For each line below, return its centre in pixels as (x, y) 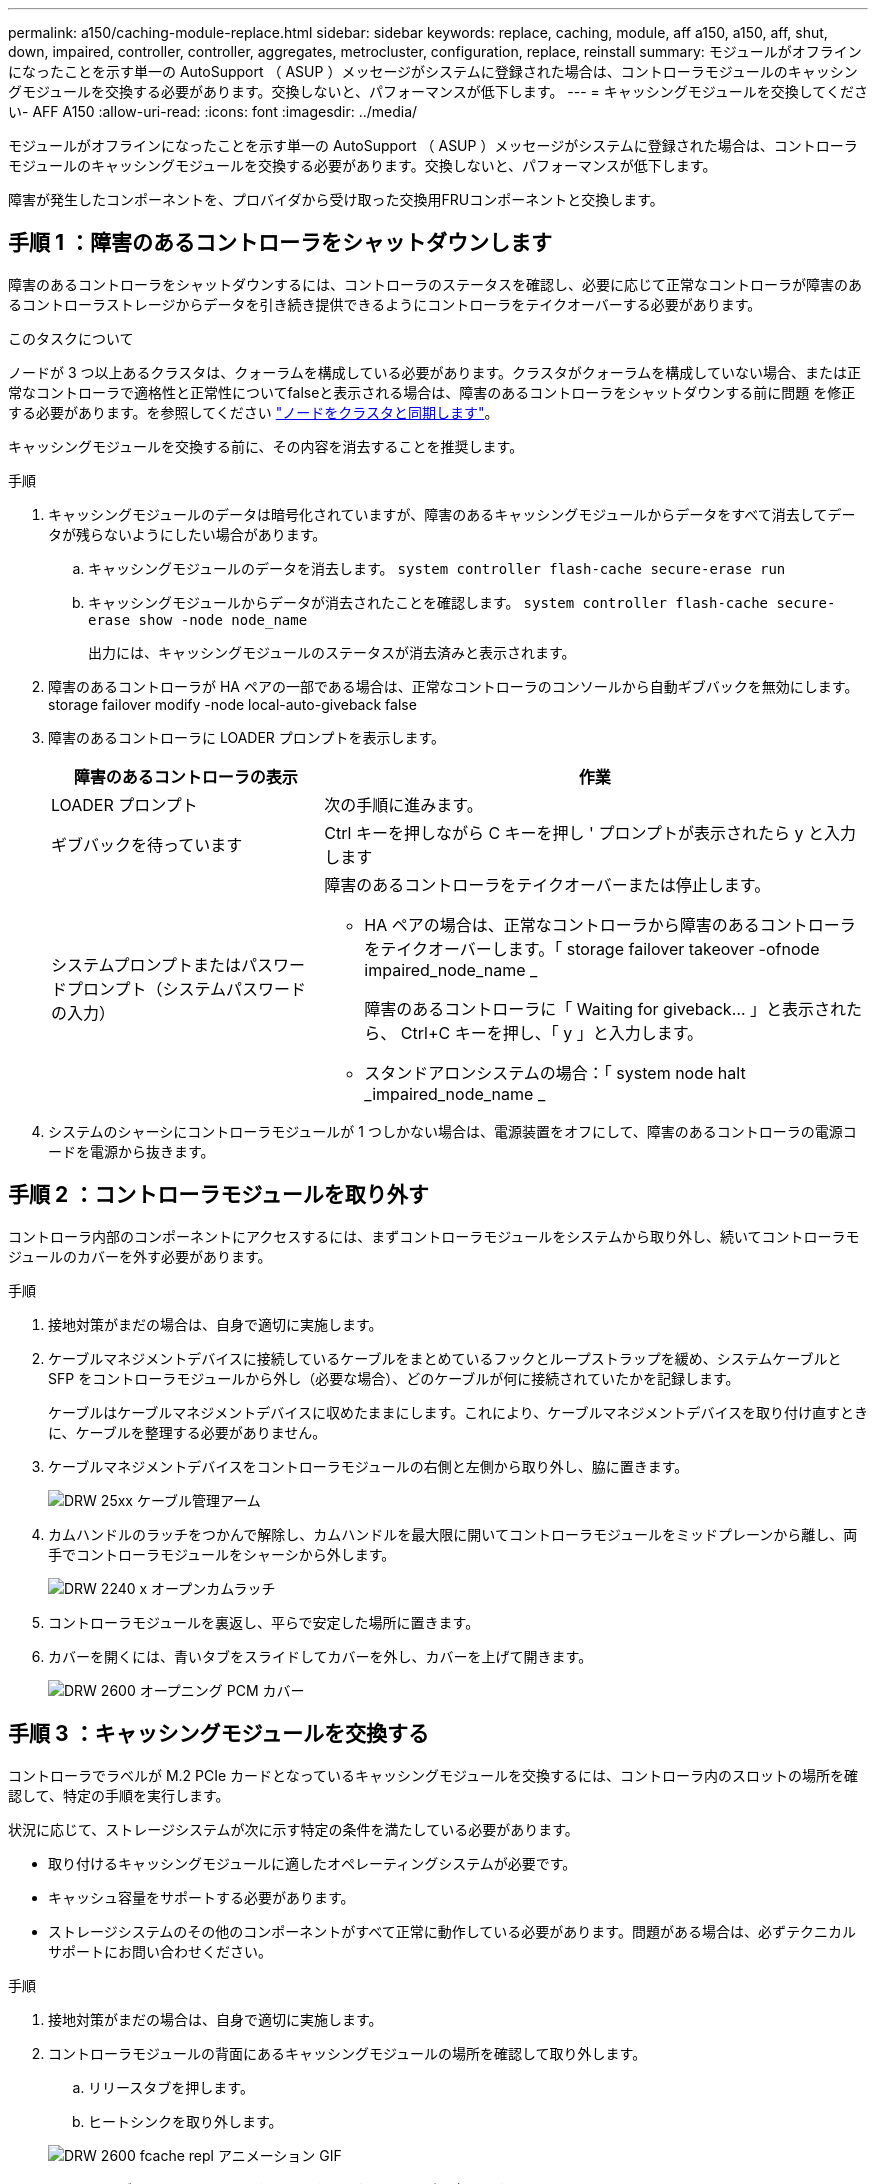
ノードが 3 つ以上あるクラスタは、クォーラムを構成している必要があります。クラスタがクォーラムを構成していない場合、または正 (434, 372)
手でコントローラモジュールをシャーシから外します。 (222, 1554)
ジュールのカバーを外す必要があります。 (140, 1256)
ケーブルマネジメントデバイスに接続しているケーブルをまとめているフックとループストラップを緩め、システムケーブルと (445, 1358)
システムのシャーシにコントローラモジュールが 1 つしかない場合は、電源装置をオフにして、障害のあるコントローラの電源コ (452, 1131)
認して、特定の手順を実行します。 (119, 1795)
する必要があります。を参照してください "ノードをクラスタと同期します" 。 (253, 412)
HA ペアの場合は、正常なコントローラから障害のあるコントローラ (610, 924)
